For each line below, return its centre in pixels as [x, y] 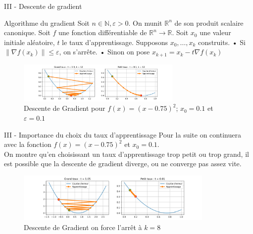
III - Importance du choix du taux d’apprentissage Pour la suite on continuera [123, 134]
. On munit [145, 23]
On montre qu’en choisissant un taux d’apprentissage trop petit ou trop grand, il [126, 154]
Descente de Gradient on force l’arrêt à [83, 227]
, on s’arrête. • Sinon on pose [104, 52]
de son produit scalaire [209, 23]
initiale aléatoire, [29, 42]
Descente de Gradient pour [65, 108]
